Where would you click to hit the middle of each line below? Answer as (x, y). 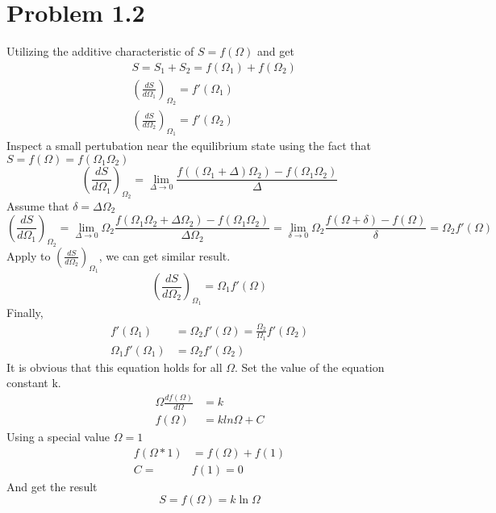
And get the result (52, 486)
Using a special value (58, 437)
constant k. (34, 383)
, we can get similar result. (165, 255)
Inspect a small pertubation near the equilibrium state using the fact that (189, 146)
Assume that (38, 206)
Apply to (29, 255)
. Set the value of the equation (310, 367)
